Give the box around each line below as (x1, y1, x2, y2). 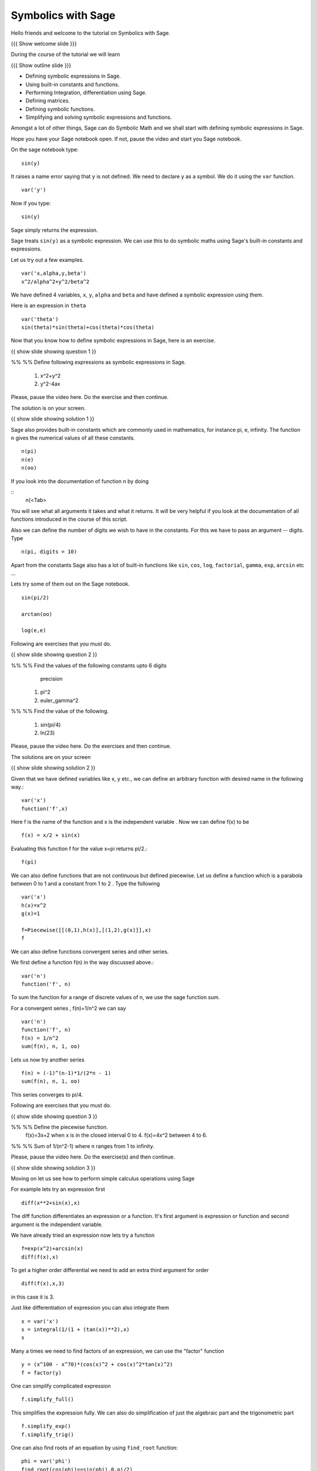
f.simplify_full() (21, 1396, 75, 1403)
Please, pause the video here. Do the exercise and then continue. (11, 394, 169, 401)
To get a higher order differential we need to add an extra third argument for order (11, 1267, 209, 1274)
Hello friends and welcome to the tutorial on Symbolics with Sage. (11, 29, 170, 36)
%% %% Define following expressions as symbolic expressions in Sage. (11, 359, 186, 366)
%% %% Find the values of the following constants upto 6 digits (11, 662, 167, 669)
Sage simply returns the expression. (11, 227, 98, 234)
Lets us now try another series (11, 1056, 85, 1063)
